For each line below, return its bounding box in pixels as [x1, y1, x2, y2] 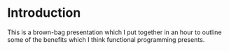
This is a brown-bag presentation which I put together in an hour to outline [7, 28, 222, 36]
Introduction [7, 5, 81, 21]
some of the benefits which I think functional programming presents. [7, 35, 205, 43]
